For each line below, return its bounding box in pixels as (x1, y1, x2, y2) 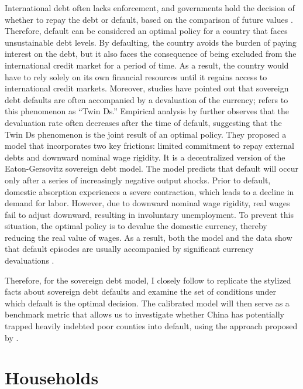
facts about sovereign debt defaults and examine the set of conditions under (5, 285, 277, 298)
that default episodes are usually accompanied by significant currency (5, 243, 254, 255)
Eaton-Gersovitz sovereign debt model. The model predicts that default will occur (5, 162, 298, 175)
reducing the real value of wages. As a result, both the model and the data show (5, 231, 292, 243)
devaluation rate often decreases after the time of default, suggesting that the (5, 116, 282, 128)
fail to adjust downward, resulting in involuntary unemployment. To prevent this (5, 208, 294, 220)
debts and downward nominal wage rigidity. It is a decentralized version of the (5, 151, 285, 163)
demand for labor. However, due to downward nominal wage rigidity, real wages (5, 197, 290, 209)
